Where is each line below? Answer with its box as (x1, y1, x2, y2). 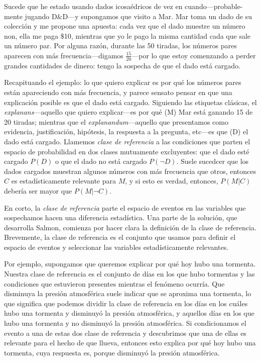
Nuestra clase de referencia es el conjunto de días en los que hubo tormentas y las (4, 268, 255, 279)
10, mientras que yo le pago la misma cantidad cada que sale (64, 30, 251, 41)
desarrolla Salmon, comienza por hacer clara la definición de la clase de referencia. (4, 222, 256, 232)
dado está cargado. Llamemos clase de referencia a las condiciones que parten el (4, 136, 250, 146)
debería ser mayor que (4, 185, 72, 196)
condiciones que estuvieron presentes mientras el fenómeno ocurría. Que (4, 278, 225, 289)
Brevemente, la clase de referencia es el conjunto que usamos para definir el (4, 232, 236, 242)
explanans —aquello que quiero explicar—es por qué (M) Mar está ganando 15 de (4, 107, 253, 117)
